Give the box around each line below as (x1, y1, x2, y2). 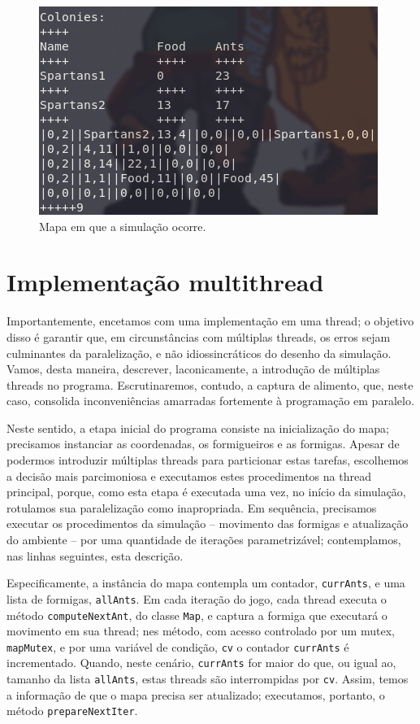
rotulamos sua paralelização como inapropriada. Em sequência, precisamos (6, 499, 377, 516)
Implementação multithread (6, 265, 324, 299)
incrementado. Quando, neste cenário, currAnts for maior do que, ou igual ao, (6, 654, 396, 671)
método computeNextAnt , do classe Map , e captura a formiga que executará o (6, 606, 388, 623)
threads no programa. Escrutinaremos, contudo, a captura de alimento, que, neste (6, 376, 414, 393)
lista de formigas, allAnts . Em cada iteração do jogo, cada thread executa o (6, 590, 387, 607)
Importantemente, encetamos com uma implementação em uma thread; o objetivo (6, 312, 414, 329)
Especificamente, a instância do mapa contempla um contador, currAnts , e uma (6, 574, 405, 591)
